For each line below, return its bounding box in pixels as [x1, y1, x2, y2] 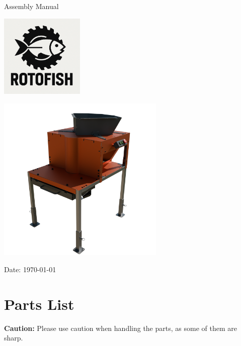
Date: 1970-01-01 [4, 264, 56, 275]
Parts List [4, 293, 74, 314]
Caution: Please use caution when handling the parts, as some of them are [4, 322, 237, 333]
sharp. [4, 332, 23, 343]
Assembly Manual [4, 1, 59, 11]
